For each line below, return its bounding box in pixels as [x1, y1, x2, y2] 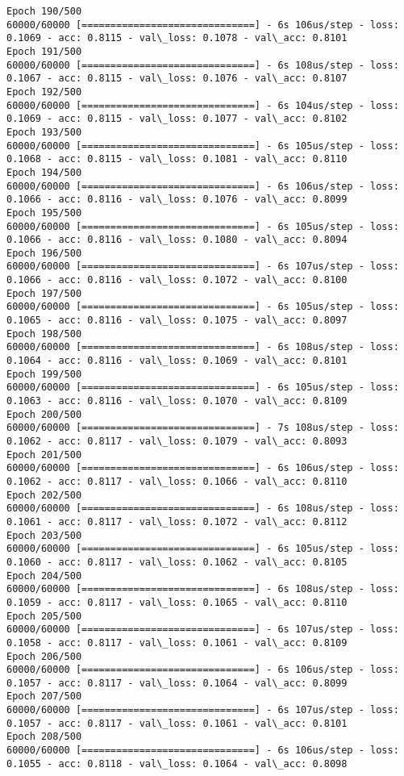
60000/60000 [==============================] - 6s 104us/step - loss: [6, 99, 399, 111]
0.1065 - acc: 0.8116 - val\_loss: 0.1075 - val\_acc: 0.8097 [6, 315, 348, 327]
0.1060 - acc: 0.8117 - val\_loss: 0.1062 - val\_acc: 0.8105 [6, 556, 348, 568]
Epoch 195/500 [6, 207, 82, 219]
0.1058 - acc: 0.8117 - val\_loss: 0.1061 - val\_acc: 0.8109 [6, 636, 348, 649]
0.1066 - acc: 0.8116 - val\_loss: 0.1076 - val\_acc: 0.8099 [6, 194, 348, 206]
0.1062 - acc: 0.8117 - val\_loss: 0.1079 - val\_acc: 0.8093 [6, 436, 348, 447]
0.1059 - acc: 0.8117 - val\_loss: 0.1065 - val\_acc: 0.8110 [6, 596, 348, 608]
